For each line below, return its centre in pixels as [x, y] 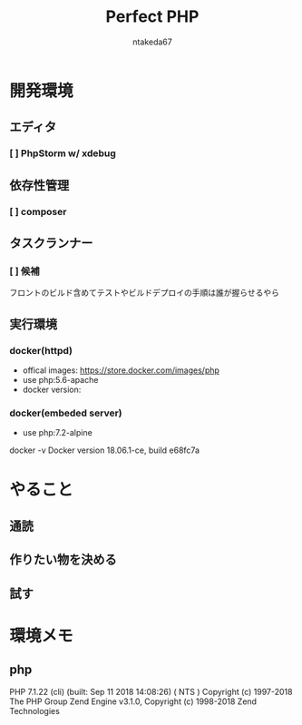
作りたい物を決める [63, 560]
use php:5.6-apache [60, 379]
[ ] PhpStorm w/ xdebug [63, 153]
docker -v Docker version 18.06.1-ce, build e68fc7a [105, 450]
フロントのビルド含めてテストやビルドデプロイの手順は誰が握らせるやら [144, 293]
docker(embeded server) [66, 413]
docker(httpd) [41, 350]
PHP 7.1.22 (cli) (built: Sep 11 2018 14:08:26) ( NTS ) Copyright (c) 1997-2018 [151, 691]
